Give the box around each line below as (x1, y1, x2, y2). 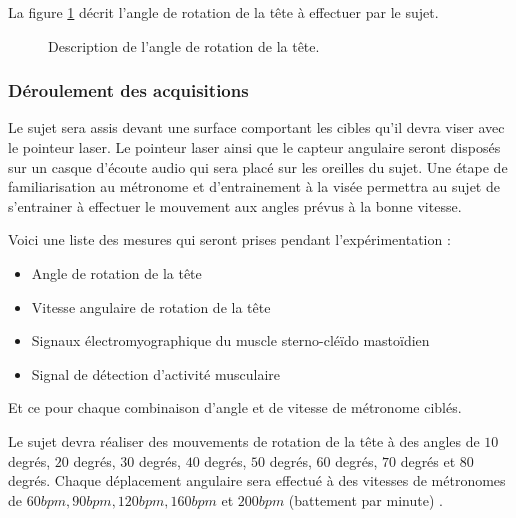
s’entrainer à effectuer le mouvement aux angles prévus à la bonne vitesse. (8, 195, 462, 216)
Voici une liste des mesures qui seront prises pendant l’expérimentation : (8, 229, 451, 250)
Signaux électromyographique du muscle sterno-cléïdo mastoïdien (31, 330, 430, 351)
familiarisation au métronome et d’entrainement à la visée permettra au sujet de (8, 176, 500, 197)
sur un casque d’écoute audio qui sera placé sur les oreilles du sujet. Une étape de (8, 156, 508, 177)
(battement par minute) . (288, 489, 443, 510)
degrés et (400, 450, 456, 471)
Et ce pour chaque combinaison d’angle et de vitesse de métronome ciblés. (8, 397, 462, 418)
